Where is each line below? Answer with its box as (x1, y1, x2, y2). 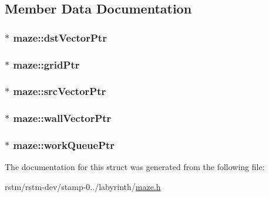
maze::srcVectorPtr (13, 84, 106, 98)
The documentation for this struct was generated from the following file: (5, 161, 265, 173)
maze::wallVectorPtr (13, 111, 112, 125)
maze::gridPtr (13, 57, 80, 72)
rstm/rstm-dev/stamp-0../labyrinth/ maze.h (5, 180, 161, 192)
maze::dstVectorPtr (13, 30, 107, 45)
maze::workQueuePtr (13, 138, 115, 152)
